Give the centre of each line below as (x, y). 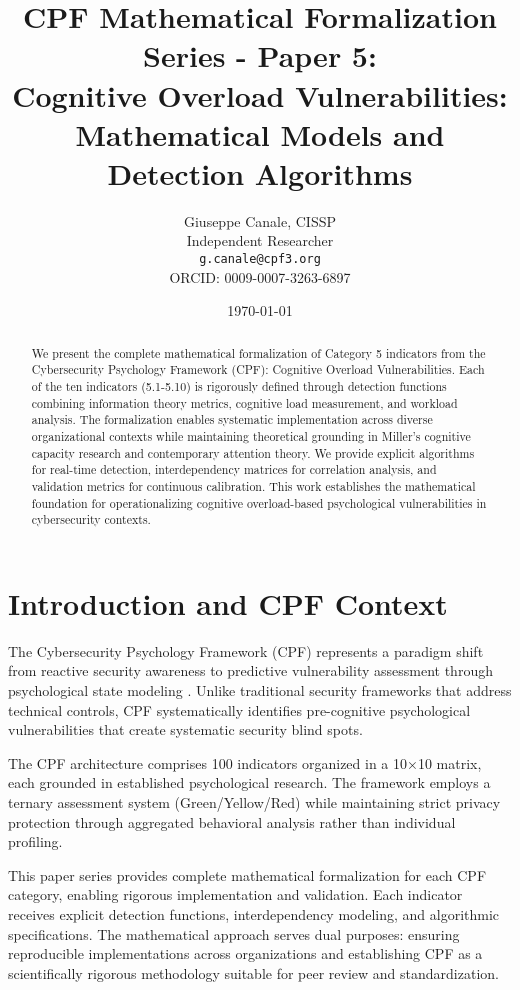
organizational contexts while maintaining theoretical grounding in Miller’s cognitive (251, 435)
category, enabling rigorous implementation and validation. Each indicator (235, 894)
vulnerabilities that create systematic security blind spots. (185, 729)
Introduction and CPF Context (228, 602)
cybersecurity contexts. (91, 519)
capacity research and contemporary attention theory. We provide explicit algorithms (253, 452)
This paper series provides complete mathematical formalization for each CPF (247, 874)
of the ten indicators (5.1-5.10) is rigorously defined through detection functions (239, 386)
